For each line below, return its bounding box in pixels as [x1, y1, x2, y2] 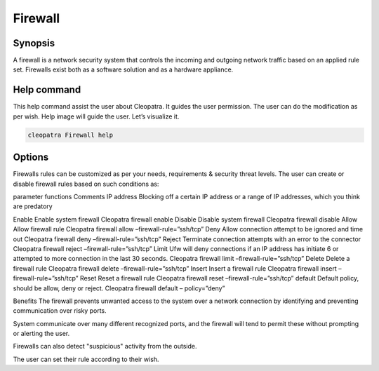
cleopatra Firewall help [27, 130, 114, 139]
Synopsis [13, 37, 55, 49]
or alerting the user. [13, 330, 70, 338]
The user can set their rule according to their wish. [13, 355, 159, 363]
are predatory [13, 202, 53, 210]
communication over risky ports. [13, 306, 107, 315]
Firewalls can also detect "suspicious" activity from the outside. [13, 342, 197, 351]
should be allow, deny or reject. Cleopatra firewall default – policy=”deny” [13, 284, 225, 292]
